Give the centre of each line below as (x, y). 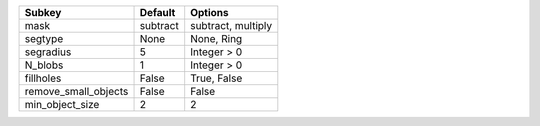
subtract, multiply (231, 25)
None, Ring (216, 38)
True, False (216, 78)
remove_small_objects (76, 91)
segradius (48, 52)
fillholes (43, 78)
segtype (44, 38)
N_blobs (44, 65)
